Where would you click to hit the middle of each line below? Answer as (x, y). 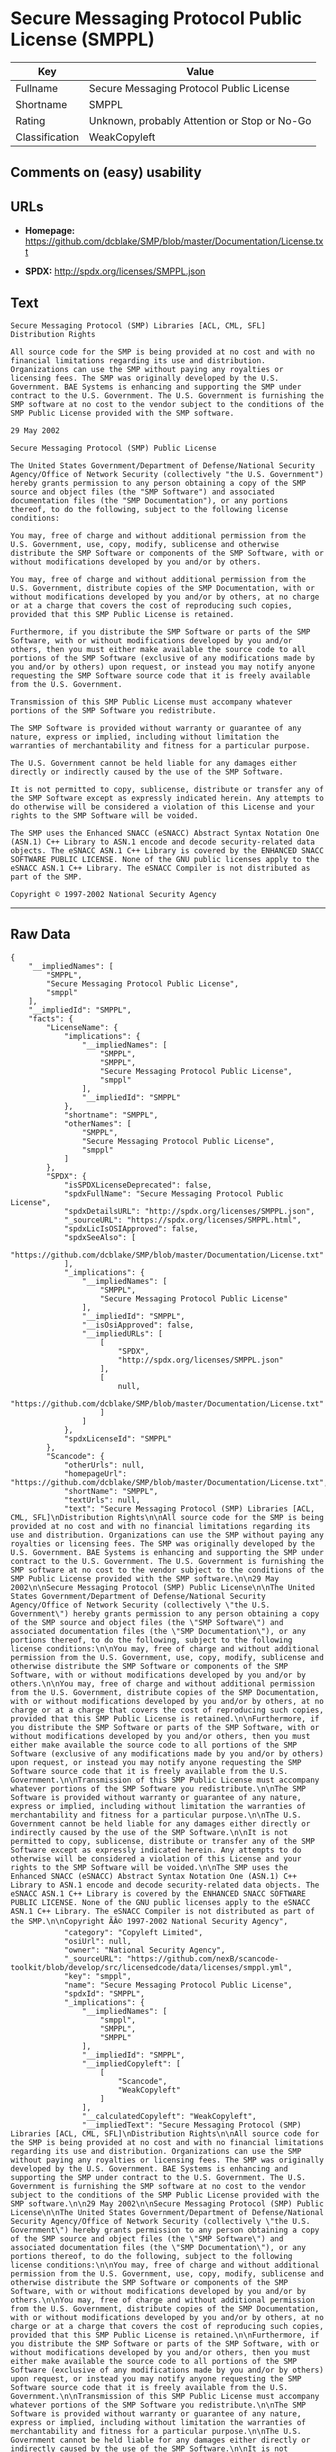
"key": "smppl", (97, 1976)
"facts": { (51, 1018)
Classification (47, 137)
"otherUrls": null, (104, 1465)
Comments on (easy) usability (106, 172)
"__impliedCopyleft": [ (131, 2063)
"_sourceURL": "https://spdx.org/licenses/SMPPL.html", (182, 1220)
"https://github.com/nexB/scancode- (203, 1958)
